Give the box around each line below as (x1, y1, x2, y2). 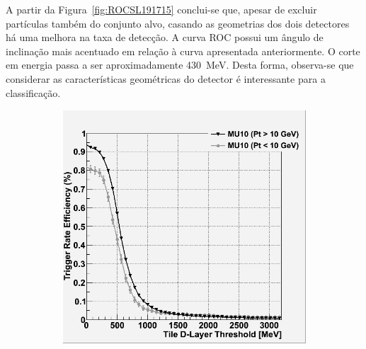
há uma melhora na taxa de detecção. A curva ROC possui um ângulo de (6, 30, 324, 45)
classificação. (6, 85, 61, 100)
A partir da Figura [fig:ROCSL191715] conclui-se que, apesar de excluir (6, 2, 317, 16)
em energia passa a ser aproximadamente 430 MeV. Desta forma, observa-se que (6, 57, 354, 72)
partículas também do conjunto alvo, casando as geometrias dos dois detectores (6, 16, 350, 30)
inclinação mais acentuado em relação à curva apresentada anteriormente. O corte (6, 43, 360, 58)
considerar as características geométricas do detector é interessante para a (6, 71, 326, 86)
